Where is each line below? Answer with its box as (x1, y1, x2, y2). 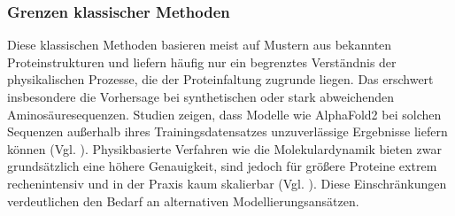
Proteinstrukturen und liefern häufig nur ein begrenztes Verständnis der (7, 52, 397, 71)
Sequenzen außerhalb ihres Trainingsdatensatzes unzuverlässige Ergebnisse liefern (7, 122, 448, 141)
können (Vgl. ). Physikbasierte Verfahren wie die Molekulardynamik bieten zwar (7, 139, 442, 158)
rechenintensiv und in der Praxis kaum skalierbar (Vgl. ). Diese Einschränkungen (7, 174, 447, 192)
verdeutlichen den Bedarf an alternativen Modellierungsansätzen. (7, 191, 359, 210)
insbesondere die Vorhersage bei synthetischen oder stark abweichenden (7, 88, 394, 105)
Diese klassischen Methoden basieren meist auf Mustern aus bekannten (7, 35, 392, 54)
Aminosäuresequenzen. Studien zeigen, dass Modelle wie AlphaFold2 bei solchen (7, 104, 442, 123)
